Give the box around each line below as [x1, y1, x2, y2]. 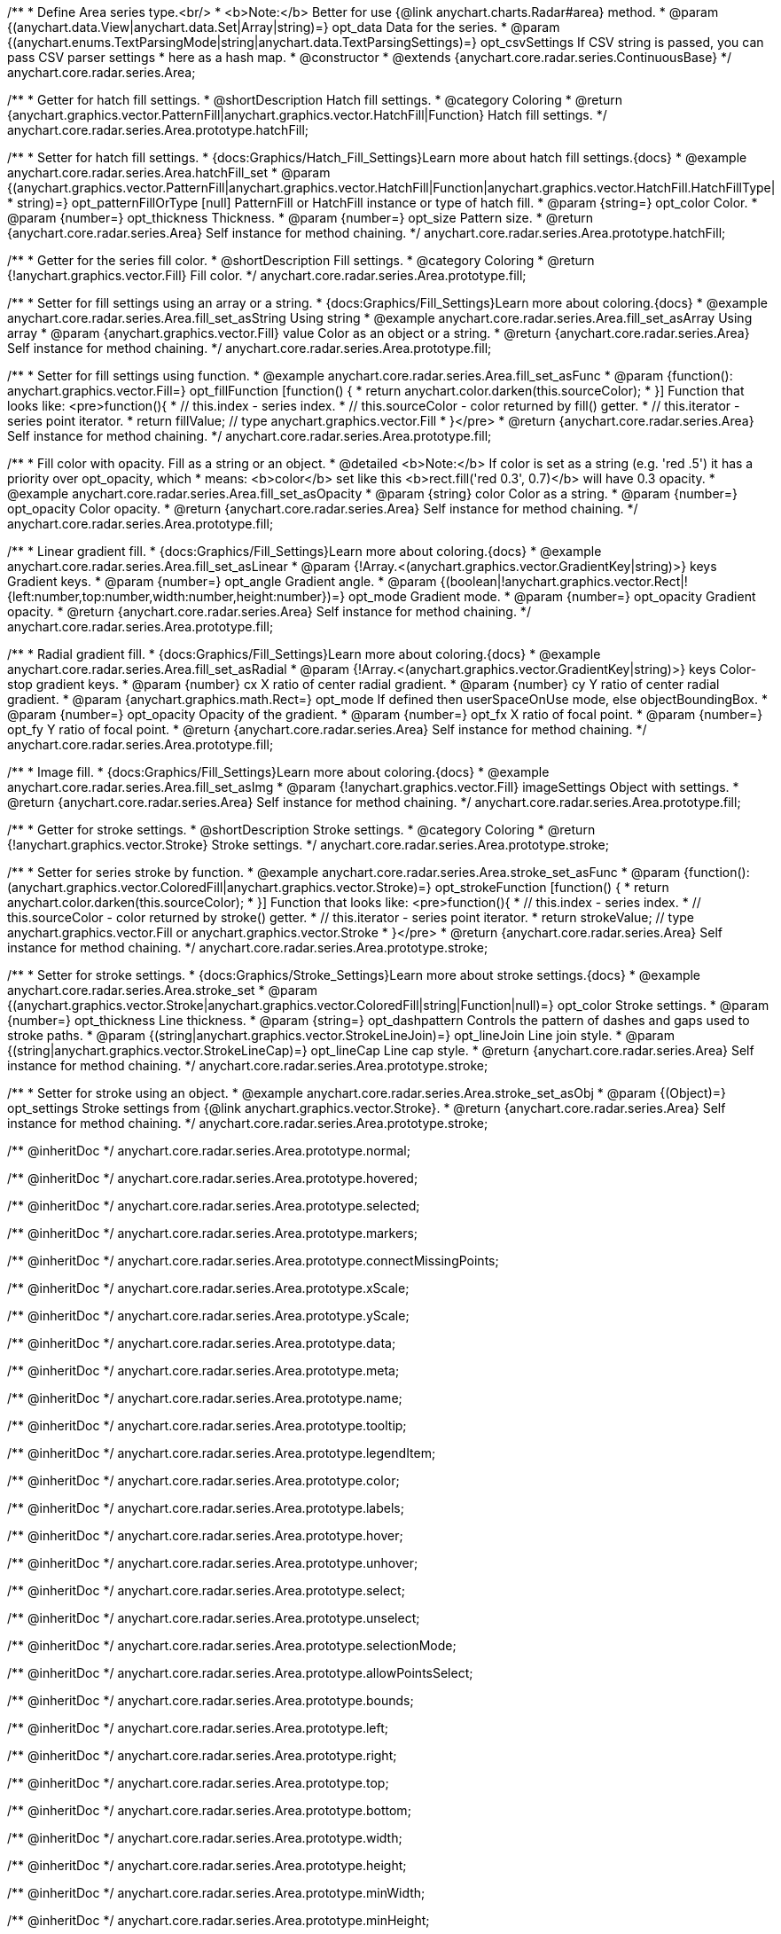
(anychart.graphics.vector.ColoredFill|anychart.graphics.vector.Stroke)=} [7, 880, 432, 895]
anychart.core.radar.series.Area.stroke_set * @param [7, 983, 318, 998]
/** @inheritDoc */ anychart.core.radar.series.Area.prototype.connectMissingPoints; [7, 1253, 499, 1268]
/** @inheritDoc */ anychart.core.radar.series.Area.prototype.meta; [7, 1363, 400, 1378]
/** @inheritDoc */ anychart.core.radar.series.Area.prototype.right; [7, 1748, 397, 1763]
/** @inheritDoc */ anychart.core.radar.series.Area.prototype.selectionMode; [7, 1638, 457, 1653]
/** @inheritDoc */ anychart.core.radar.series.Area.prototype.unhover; [7, 1555, 418, 1570]
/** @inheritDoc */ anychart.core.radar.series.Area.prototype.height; [7, 1858, 407, 1873]
